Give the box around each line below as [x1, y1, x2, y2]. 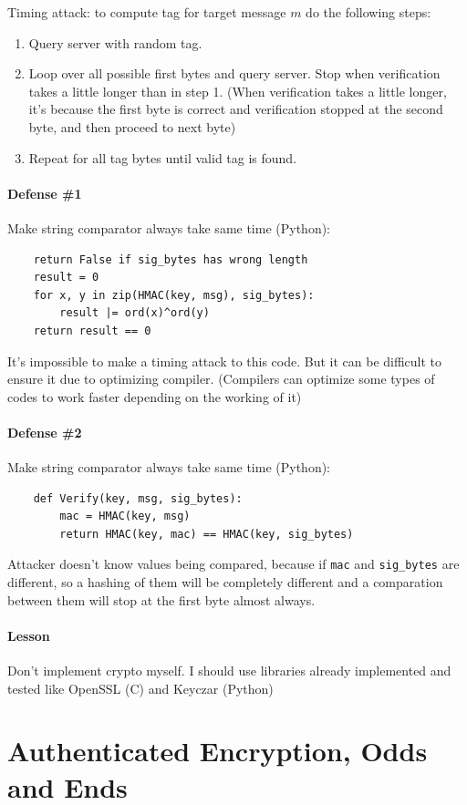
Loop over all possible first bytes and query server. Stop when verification [28, 64, 441, 83]
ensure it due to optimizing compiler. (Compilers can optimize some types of [7, 369, 435, 388]
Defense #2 [7, 422, 82, 441]
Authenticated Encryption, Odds [7, 732, 428, 769]
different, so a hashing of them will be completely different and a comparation [7, 573, 443, 592]
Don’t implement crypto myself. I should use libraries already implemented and [7, 661, 451, 680]
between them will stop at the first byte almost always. [7, 590, 316, 609]
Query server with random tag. [28, 33, 202, 52]
